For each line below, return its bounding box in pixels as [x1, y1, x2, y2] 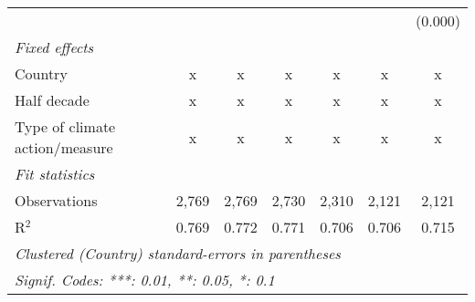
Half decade [15, 89, 90, 110]
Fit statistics [15, 163, 95, 184]
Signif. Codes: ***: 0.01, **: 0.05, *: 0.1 [15, 269, 275, 290]
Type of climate [15, 116, 116, 137]
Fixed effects [15, 36, 94, 57]
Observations [15, 190, 98, 211]
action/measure [15, 137, 113, 158]
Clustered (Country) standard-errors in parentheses [15, 243, 341, 264]
